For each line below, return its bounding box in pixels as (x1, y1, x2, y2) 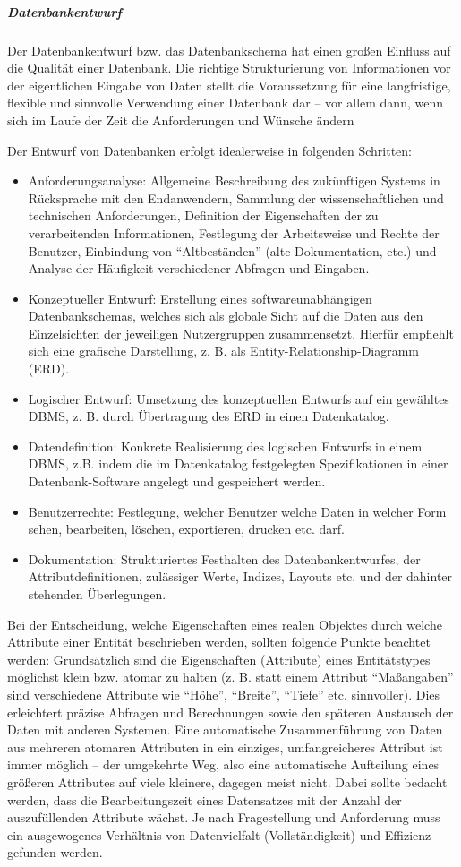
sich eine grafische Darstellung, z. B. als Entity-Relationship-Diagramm (28, 341, 420, 360)
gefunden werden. (7, 843, 103, 862)
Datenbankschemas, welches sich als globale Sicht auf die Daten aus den (28, 306, 423, 325)
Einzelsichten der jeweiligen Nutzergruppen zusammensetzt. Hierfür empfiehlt (28, 323, 454, 342)
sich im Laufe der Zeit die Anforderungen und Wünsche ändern (7, 110, 354, 129)
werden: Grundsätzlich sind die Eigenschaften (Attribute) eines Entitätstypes (7, 649, 431, 668)
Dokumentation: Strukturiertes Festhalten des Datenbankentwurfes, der (28, 549, 421, 568)
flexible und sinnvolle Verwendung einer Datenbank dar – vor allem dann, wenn (7, 93, 443, 112)
